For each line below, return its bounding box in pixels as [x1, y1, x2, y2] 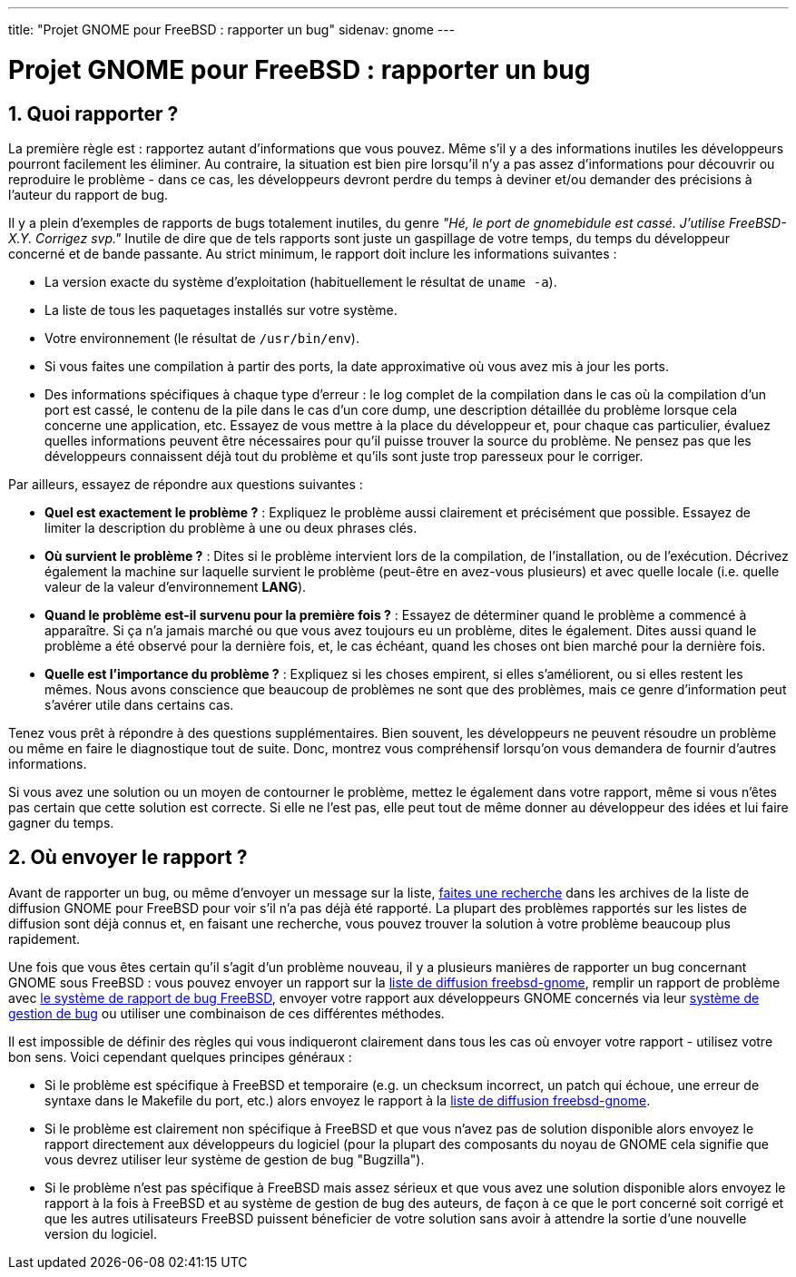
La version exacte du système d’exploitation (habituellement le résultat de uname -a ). [44, 273, 557, 290]
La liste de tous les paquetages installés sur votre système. [44, 301, 398, 318]
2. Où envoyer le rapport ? [8, 846, 248, 869]
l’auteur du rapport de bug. [8, 186, 169, 202]
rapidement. [8, 930, 81, 947]
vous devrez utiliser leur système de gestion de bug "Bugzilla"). [44, 1151, 425, 1167]
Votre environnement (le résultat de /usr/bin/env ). [44, 329, 359, 346]
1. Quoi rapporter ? [8, 102, 179, 125]
